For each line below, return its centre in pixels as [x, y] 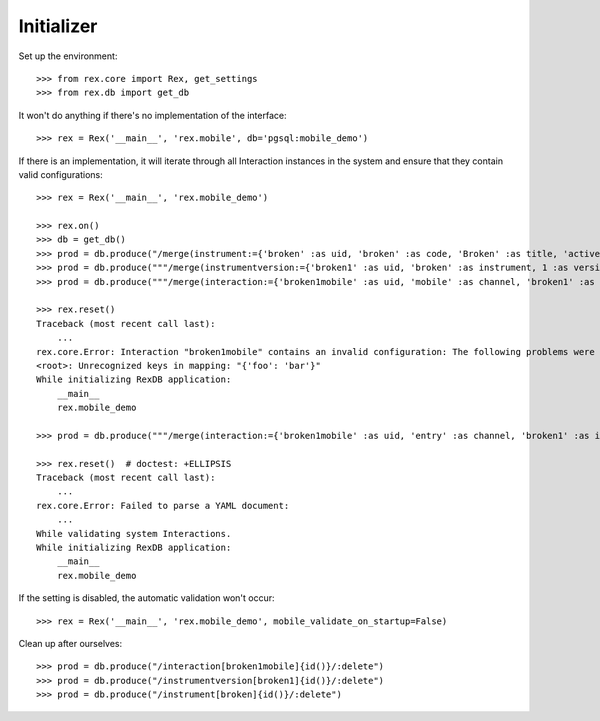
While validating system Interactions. [134, 533]
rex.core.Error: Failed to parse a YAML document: [163, 505]
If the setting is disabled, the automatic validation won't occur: [146, 598]
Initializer [58, 26]
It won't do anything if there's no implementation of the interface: [152, 115]
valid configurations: [61, 174]
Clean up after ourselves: [70, 643]
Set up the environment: [68, 56]
